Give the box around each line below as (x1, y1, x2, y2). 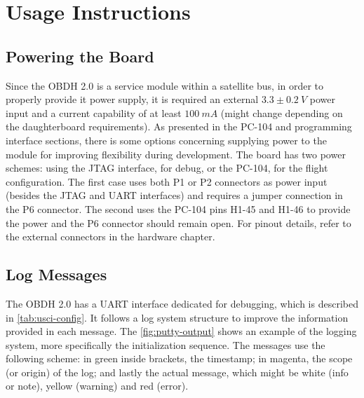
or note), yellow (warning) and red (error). (6, 378, 189, 393)
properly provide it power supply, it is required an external (6, 92, 259, 107)
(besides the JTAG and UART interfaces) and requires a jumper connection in (6, 188, 343, 203)
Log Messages (6, 263, 107, 285)
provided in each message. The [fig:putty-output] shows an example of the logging (6, 324, 357, 338)
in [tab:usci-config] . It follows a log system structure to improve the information (6, 310, 349, 324)
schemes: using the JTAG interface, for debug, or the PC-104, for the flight (6, 160, 328, 175)
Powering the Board (6, 45, 154, 67)
